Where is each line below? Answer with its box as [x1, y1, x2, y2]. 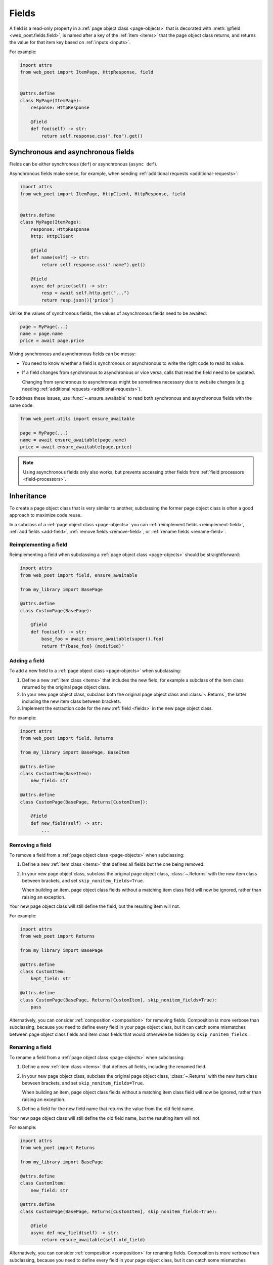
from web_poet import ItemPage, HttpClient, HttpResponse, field [20, 191, 186, 197]
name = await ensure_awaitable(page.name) [20, 437, 127, 443]
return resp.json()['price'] [41, 297, 114, 303]
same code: [9, 402, 34, 408]
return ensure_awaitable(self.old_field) [41, 1237, 146, 1243]
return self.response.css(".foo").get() [41, 133, 143, 139]
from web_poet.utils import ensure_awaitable [20, 415, 135, 421]
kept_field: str [30, 976, 71, 982]
